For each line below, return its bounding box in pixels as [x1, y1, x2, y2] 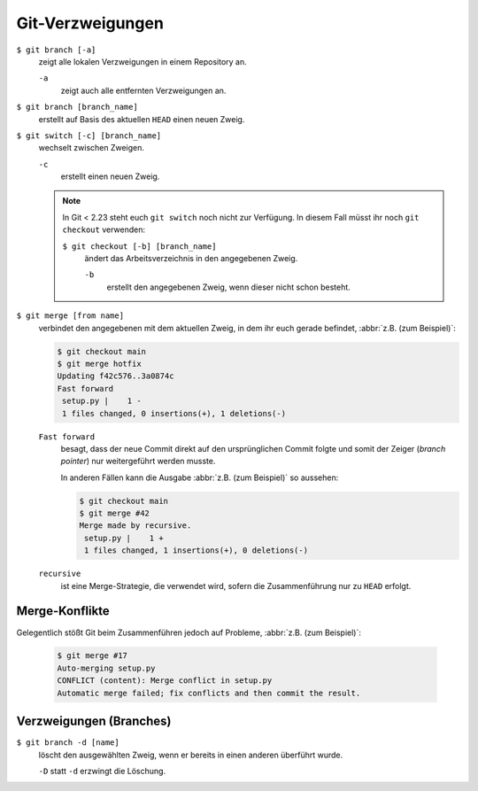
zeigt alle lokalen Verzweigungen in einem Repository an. [38, 56, 247, 66]
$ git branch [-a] [16, 44, 96, 55]
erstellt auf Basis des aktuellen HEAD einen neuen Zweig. [38, 113, 245, 124]
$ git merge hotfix [57, 359, 142, 368]
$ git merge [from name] [16, 311, 124, 321]
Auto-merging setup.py [57, 663, 156, 673]
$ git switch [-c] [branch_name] [16, 130, 162, 141]
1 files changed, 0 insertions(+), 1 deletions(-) [62, 408, 287, 418]
